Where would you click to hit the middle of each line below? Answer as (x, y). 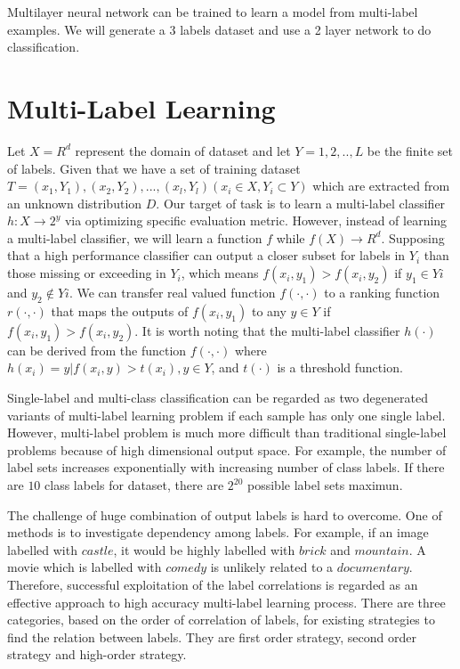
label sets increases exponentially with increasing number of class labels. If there (226, 467)
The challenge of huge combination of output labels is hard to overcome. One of (225, 514)
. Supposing (413, 237)
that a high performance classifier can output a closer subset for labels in (206, 255)
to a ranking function (382, 293)
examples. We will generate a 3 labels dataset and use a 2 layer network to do (219, 29)
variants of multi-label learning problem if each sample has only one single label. (226, 415)
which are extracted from (381, 186)
